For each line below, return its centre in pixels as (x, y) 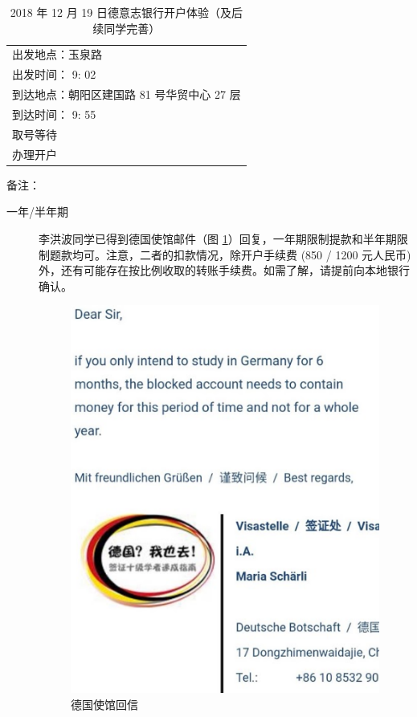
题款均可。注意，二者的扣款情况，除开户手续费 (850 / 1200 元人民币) (230, 254)
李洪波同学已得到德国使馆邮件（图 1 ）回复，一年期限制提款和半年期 (218, 238)
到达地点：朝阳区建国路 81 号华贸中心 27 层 (127, 94)
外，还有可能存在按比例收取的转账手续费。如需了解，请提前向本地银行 (224, 270)
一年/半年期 (37, 212)
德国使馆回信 (104, 704)
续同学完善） (127, 28)
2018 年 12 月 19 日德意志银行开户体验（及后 (126, 12)
